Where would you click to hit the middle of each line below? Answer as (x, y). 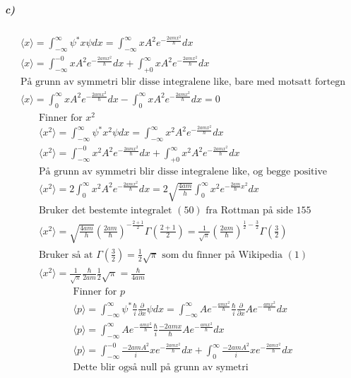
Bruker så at (66, 255)
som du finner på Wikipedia (222, 255)
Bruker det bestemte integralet (105, 211)
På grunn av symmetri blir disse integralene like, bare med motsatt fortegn (183, 82)
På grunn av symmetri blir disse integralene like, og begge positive (183, 172)
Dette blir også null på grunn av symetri (161, 368)
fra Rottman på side (249, 211)
